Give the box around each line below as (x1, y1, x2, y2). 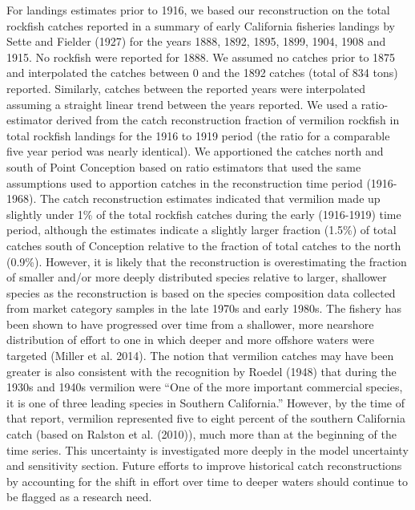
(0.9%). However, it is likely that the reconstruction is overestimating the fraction (6, 253, 407, 269)
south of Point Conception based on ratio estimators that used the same (6, 158, 361, 175)
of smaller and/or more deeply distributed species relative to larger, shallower (6, 269, 387, 285)
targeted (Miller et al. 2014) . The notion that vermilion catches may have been (6, 347, 394, 364)
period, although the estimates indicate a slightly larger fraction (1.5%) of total (6, 221, 397, 238)
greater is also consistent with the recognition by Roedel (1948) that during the (6, 362, 397, 379)
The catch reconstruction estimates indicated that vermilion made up (39, 190, 381, 207)
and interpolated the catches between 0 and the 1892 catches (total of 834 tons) (6, 64, 398, 81)
